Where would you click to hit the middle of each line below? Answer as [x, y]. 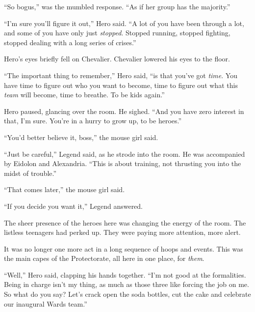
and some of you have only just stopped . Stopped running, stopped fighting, [117, 33]
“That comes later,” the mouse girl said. [64, 189]
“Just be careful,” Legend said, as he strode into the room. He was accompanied [125, 154]
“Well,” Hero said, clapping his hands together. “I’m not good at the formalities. [125, 274]
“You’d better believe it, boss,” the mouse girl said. [81, 137]
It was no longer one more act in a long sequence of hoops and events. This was [124, 248]
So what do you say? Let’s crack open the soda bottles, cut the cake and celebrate [127, 294]
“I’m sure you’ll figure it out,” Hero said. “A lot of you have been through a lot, [124, 23]
